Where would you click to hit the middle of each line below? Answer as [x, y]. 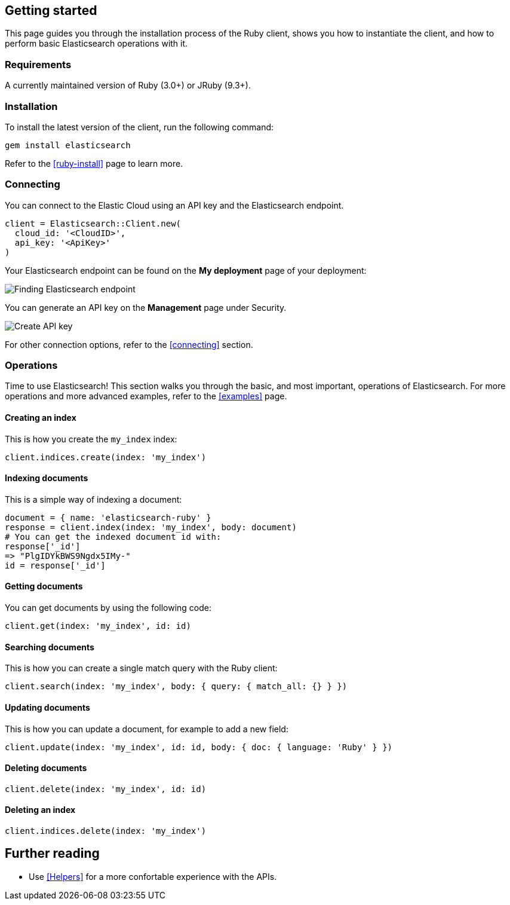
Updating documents [47, 707]
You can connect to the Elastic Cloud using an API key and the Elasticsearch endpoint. [174, 205]
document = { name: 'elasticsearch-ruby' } [108, 517]
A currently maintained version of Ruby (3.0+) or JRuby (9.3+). [128, 85]
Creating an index [41, 418]
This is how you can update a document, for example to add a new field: [147, 729]
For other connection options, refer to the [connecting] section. [129, 344]
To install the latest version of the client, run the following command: [139, 127]
